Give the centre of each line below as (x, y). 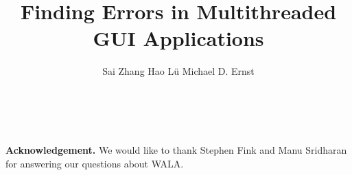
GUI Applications (178, 38)
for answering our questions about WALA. (95, 163)
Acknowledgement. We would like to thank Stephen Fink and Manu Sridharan (176, 150)
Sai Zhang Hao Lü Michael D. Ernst (178, 71)
